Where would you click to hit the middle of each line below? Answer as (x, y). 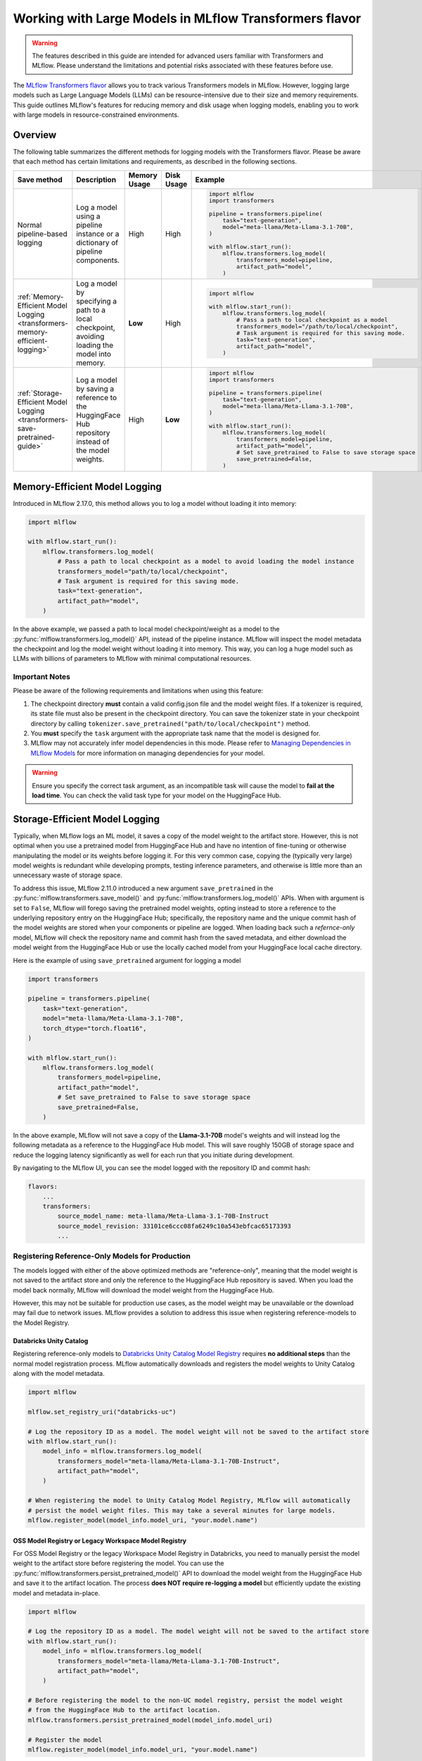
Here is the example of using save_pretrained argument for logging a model (127, 960)
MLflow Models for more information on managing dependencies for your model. (148, 753)
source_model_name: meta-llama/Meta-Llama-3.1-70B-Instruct (163, 1216)
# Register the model (65, 1740)
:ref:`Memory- (40, 297)
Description (96, 180)
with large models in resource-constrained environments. (96, 114)
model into (94, 354)
